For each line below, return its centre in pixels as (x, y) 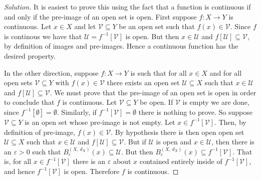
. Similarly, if (77, 112)
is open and (174, 142)
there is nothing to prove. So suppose (196, 112)
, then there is (233, 142)
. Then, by (230, 122)
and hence (20, 171)
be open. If (157, 102)
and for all (226, 72)
